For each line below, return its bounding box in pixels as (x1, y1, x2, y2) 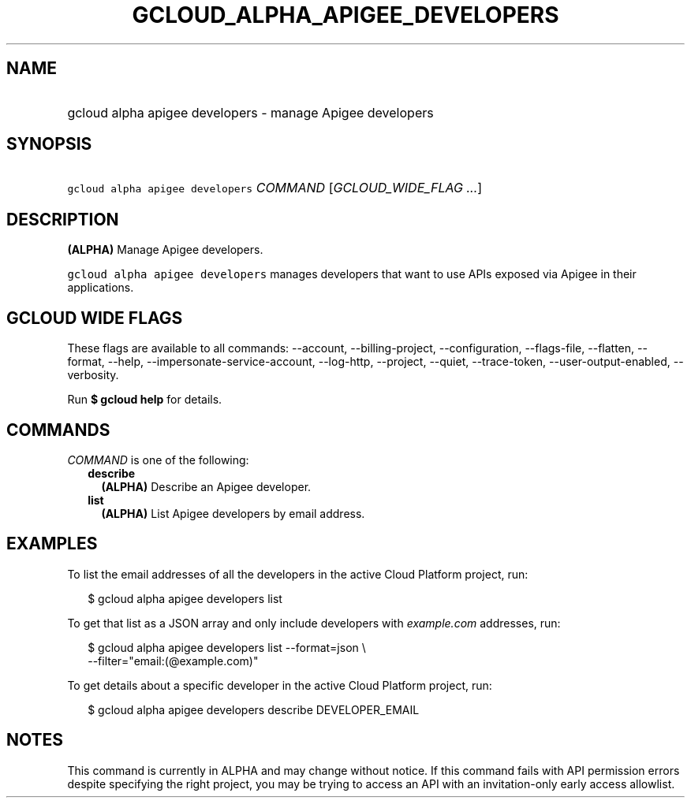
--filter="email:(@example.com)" (88, 653, 259, 668)
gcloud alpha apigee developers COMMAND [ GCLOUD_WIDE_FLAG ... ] (67, 180, 483, 196)
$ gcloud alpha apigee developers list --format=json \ (88, 640, 366, 654)
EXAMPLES (6, 534, 98, 554)
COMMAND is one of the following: (67, 452, 249, 467)
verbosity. (67, 368, 119, 382)
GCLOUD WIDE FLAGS (6, 307, 183, 328)
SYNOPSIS (6, 134, 92, 154)
